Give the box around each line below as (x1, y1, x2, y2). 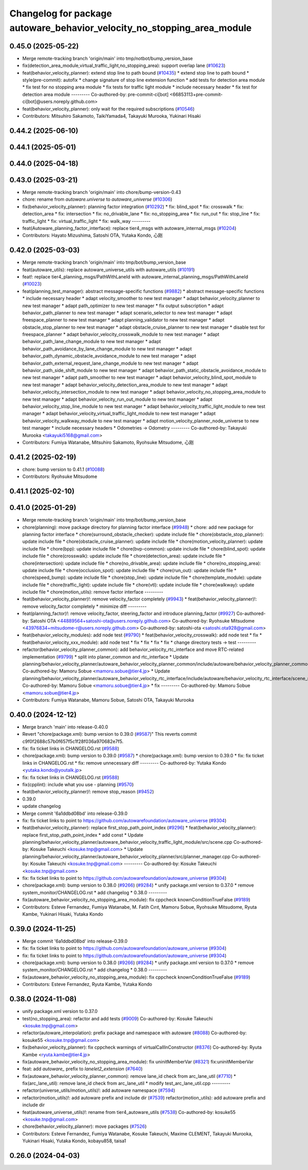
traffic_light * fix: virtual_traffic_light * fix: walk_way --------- (22, 218, 151, 224)
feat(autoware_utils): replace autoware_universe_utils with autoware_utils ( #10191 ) (22, 267, 195, 273)
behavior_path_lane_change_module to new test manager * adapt (22, 339, 161, 345)
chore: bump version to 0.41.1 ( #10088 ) (22, 466, 105, 472)
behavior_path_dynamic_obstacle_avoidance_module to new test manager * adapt (22, 353, 196, 359)
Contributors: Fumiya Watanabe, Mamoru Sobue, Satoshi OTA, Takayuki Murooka (22, 697, 195, 703)
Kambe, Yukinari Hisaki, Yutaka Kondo (22, 911, 104, 917)
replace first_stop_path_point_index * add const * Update (22, 831, 144, 838)
